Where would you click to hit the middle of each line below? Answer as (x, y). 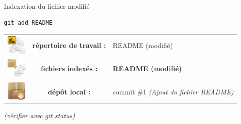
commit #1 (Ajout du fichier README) (173, 91)
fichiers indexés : (69, 68)
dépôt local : (69, 91)
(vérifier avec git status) (40, 116)
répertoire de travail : (69, 45)
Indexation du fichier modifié (47, 6)
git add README (28, 23)
